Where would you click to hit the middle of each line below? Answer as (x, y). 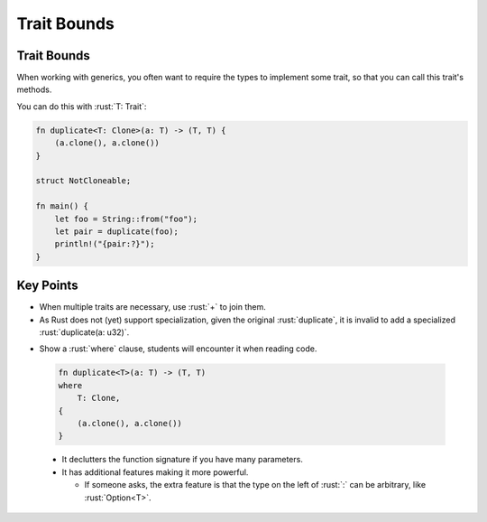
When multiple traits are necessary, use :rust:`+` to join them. (152, 307)
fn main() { (62, 206)
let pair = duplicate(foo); (117, 231)
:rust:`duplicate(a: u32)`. (84, 332)
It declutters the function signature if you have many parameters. (183, 460)
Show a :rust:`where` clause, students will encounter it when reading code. (178, 349)
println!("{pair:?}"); (105, 244)
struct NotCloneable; (83, 181)
